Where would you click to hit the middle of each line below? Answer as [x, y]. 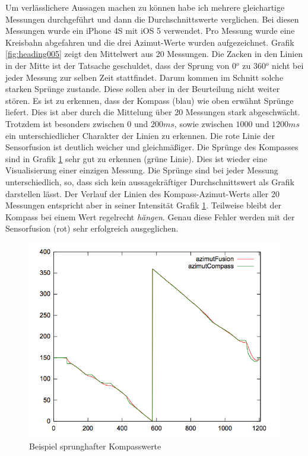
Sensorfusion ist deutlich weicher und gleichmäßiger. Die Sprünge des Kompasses [152, 147]
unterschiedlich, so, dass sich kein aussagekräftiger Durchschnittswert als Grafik [150, 181]
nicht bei [288, 65]
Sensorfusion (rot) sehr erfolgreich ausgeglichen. [92, 228]
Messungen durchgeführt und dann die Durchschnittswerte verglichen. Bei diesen [152, 19]
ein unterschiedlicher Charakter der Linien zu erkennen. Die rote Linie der [140, 135]
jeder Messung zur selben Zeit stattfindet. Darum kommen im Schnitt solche [145, 77]
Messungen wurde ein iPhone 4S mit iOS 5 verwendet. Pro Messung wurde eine [150, 31]
